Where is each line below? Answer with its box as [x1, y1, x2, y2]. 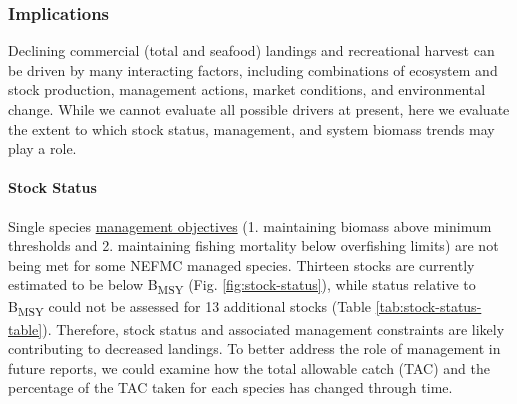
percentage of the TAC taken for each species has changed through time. [8, 377, 453, 398]
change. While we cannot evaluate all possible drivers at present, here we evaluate [8, 99, 510, 119]
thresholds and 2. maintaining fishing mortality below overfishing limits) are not [8, 235, 499, 256]
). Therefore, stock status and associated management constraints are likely [42, 318, 505, 339]
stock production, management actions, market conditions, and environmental [8, 79, 486, 100]
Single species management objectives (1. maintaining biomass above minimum [8, 215, 492, 236]
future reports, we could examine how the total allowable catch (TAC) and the [8, 357, 491, 378]
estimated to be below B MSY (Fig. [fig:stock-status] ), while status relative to [8, 274, 476, 298]
